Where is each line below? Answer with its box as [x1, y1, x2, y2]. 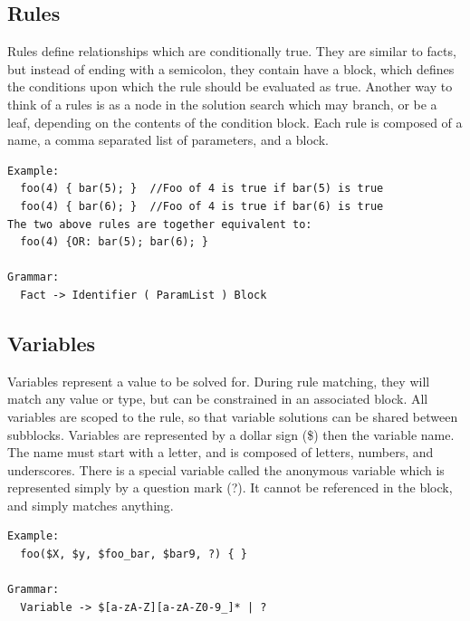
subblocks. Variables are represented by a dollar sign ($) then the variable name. [7, 425, 455, 444]
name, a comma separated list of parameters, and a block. [7, 130, 329, 149]
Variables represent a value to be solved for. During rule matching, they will [7, 371, 430, 390]
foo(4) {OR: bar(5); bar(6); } [20, 235, 208, 249]
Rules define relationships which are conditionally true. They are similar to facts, [7, 42, 456, 61]
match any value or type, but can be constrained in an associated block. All [7, 389, 428, 408]
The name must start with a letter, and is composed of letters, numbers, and [7, 443, 434, 462]
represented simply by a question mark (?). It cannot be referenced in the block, [7, 478, 453, 497]
